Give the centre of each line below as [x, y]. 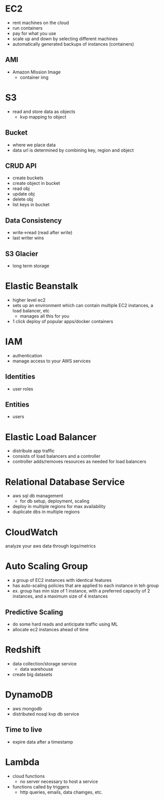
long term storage [31, 266]
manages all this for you [44, 316]
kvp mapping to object [43, 117]
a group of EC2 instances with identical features [62, 580]
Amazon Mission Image [36, 72]
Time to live [24, 730]
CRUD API [21, 166]
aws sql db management [38, 496]
